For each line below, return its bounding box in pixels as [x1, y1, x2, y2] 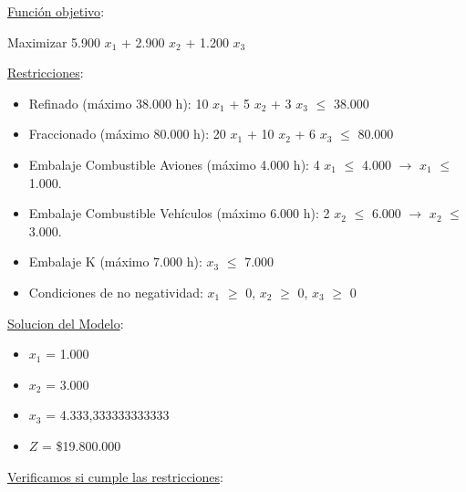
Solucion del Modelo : [7, 313, 124, 332]
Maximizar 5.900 [7, 32, 100, 51]
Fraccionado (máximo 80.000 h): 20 [28, 124, 226, 143]
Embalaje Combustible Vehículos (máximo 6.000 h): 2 [28, 204, 330, 223]
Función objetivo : [7, 2, 105, 20]
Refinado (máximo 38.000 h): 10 [28, 93, 209, 112]
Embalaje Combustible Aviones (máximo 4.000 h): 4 [28, 154, 320, 173]
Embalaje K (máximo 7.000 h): [28, 252, 202, 271]
